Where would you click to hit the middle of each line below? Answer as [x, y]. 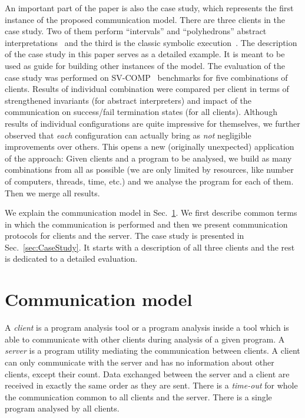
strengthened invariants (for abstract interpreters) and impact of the [128, 100]
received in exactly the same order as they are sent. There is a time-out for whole [151, 385]
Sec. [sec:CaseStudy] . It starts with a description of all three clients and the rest [150, 247]
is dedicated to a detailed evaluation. [71, 259]
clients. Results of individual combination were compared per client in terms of [147, 89]
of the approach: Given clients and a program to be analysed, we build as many [148, 158]
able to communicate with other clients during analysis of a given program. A [145, 339]
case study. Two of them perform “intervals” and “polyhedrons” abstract [136, 31]
